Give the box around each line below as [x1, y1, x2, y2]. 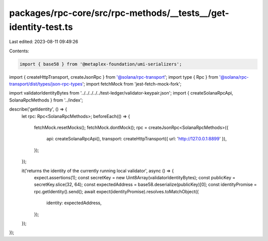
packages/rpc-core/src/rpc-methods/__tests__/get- [9, 7, 229, 18]
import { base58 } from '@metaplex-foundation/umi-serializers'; [19, 61, 182, 67]
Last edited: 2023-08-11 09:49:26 [9, 39, 78, 45]
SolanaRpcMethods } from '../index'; [9, 97, 83, 103]
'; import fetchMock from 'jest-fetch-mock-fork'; [82, 81, 182, 87]
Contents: [9, 48, 29, 54]
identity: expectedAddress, [46, 200, 102, 206]
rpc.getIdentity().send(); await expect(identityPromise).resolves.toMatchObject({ [34, 188, 199, 194]
